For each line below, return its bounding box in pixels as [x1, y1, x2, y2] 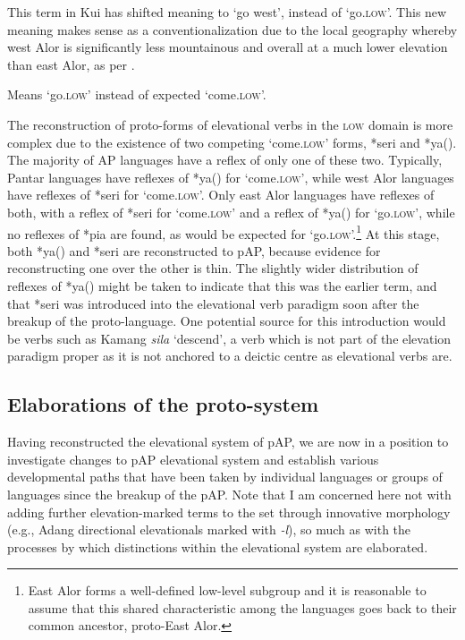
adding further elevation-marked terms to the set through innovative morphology [7, 502, 451, 521]
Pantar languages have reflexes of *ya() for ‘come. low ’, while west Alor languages [7, 167, 454, 186]
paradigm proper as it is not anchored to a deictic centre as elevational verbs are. [7, 346, 452, 365]
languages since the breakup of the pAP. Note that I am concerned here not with [7, 484, 452, 503]
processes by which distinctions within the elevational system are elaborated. [7, 537, 428, 556]
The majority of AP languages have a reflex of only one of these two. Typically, [7, 150, 443, 169]
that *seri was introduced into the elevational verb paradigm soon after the [7, 294, 419, 312]
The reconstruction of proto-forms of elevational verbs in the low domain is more [7, 115, 453, 133]
